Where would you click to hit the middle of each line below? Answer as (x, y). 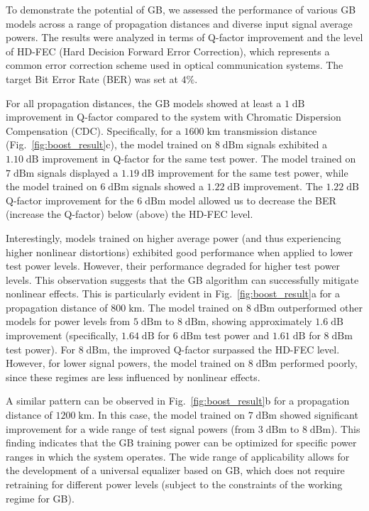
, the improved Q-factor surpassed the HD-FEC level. (223, 349)
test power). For (40, 349)
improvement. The (283, 186)
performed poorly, (319, 363)
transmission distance (270, 130)
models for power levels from (68, 321)
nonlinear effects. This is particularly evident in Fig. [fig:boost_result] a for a (173, 293)
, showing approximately (259, 321)
